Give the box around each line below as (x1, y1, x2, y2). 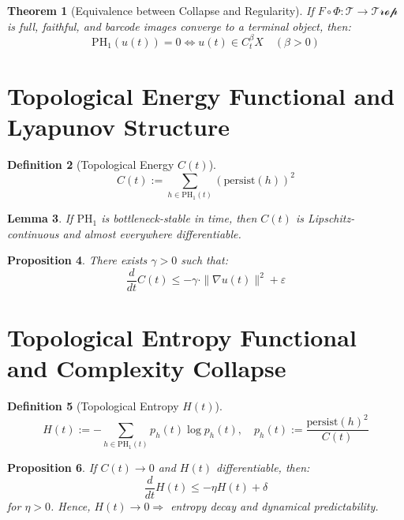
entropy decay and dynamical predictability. (170, 497, 379, 514)
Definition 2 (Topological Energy (7, 155, 174, 172)
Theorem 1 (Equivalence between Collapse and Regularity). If (7, 2, 314, 18)
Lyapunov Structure (7, 110, 230, 142)
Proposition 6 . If (7, 459, 97, 476)
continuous (7, 225, 59, 241)
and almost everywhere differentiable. (62, 225, 241, 241)
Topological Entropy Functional (7, 321, 357, 354)
